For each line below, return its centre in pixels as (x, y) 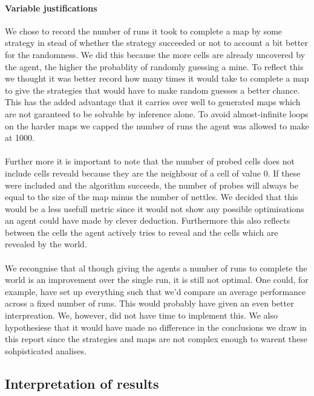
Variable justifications (51, 8)
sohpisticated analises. (46, 350)
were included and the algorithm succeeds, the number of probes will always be (152, 185)
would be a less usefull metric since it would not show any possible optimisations (155, 208)
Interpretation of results (82, 383)
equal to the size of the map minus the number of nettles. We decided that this (152, 197)
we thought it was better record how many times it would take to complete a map (157, 78)
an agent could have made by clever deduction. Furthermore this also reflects (148, 220)
